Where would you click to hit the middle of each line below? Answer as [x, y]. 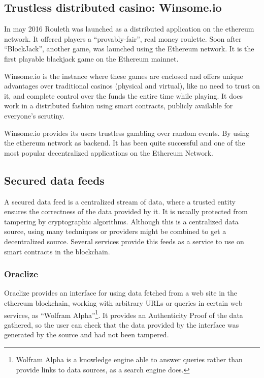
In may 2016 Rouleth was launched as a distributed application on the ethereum [129, 29]
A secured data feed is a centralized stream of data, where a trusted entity [120, 201]
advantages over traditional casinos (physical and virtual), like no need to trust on [132, 86]
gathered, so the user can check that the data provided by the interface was [122, 324]
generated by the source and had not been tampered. [87, 335]
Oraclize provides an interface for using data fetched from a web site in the [121, 293]
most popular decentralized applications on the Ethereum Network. [109, 152]
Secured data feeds [54, 180]
